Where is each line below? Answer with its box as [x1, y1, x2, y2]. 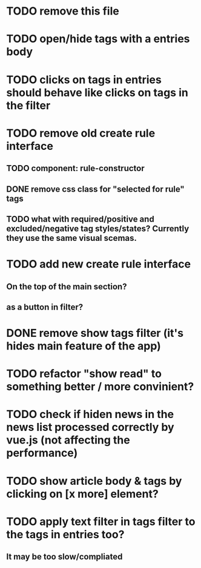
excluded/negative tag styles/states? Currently [6, 223, 189, 234]
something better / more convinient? [6, 380, 194, 394]
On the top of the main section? [6, 281, 127, 292]
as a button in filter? [6, 302, 84, 312]
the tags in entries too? [6, 527, 125, 541]
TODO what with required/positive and [6, 214, 154, 224]
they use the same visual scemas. [6, 232, 137, 243]
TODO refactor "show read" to [6, 367, 162, 380]
